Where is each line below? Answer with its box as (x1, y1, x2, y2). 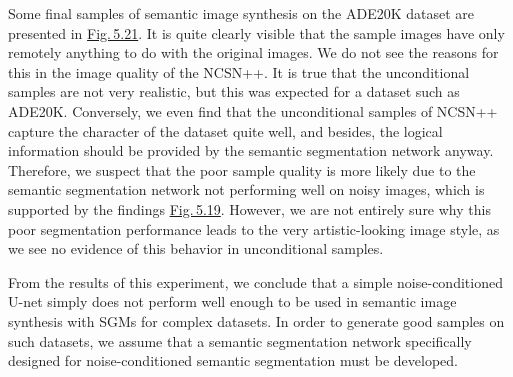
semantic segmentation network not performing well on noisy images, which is (8, 179, 485, 200)
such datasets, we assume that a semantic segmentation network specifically (8, 330, 472, 351)
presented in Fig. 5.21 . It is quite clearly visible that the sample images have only (8, 22, 505, 43)
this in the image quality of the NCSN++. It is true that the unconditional (8, 61, 470, 82)
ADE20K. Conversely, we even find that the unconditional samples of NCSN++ (8, 100, 498, 121)
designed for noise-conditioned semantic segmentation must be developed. (8, 350, 458, 371)
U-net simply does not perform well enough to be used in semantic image (8, 291, 457, 312)
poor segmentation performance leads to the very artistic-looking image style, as (8, 218, 500, 239)
